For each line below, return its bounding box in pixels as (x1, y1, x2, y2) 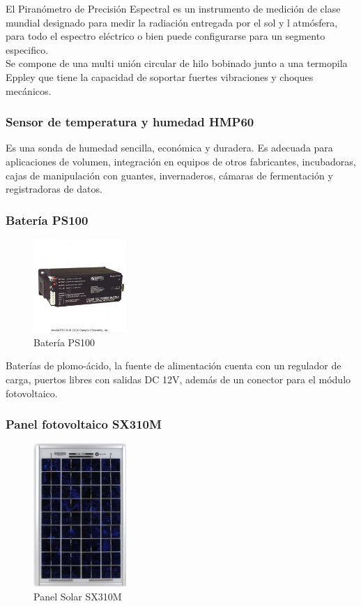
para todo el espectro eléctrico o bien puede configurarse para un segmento (6, 29, 325, 43)
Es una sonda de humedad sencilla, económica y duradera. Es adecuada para (6, 140, 333, 155)
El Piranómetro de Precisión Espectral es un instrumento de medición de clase (6, 1, 341, 15)
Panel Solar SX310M (33, 589, 122, 603)
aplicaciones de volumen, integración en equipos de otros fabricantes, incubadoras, (6, 154, 356, 168)
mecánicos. (6, 83, 52, 98)
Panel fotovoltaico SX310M (6, 415, 162, 433)
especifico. (6, 42, 49, 57)
